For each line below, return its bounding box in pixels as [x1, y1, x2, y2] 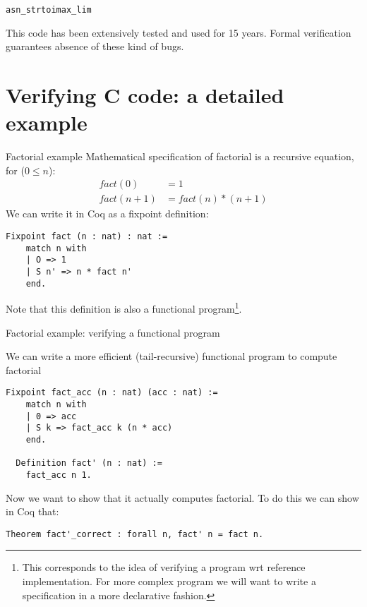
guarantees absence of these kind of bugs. [6, 39, 184, 54]
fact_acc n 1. [25, 469, 92, 480]
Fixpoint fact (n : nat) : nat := [6, 232, 168, 241]
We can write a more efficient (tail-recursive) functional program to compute [6, 349, 337, 363]
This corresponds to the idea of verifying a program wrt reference [22, 560, 306, 575]
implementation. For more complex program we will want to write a [22, 574, 316, 588]
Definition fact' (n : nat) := [16, 458, 162, 469]
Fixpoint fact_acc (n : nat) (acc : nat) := [6, 387, 218, 398]
